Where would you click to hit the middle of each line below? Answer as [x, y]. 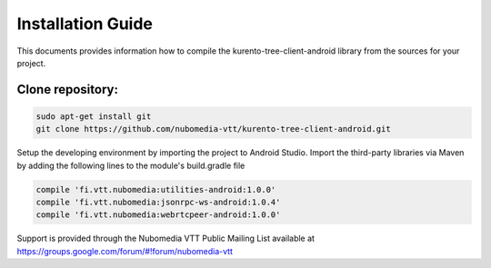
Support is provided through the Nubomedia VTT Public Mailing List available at [166, 238]
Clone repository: [67, 89]
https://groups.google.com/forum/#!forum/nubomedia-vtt [125, 251]
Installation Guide [85, 24]
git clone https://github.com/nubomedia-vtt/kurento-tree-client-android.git [213, 129]
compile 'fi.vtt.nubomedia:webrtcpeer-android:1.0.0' [158, 215]
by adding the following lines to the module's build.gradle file [131, 165]
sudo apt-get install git [94, 116]
